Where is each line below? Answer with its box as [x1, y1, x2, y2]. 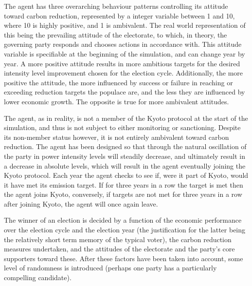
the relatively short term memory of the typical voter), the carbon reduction [4, 234, 232, 244]
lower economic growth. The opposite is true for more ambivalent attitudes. [4, 96, 229, 106]
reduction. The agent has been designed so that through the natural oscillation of [4, 141, 247, 152]
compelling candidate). [4, 272, 72, 283]
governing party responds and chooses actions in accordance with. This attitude [4, 39, 242, 49]
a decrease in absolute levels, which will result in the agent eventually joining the [4, 160, 246, 171]
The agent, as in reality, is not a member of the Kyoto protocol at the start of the [4, 113, 248, 123]
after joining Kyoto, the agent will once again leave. [4, 198, 158, 209]
